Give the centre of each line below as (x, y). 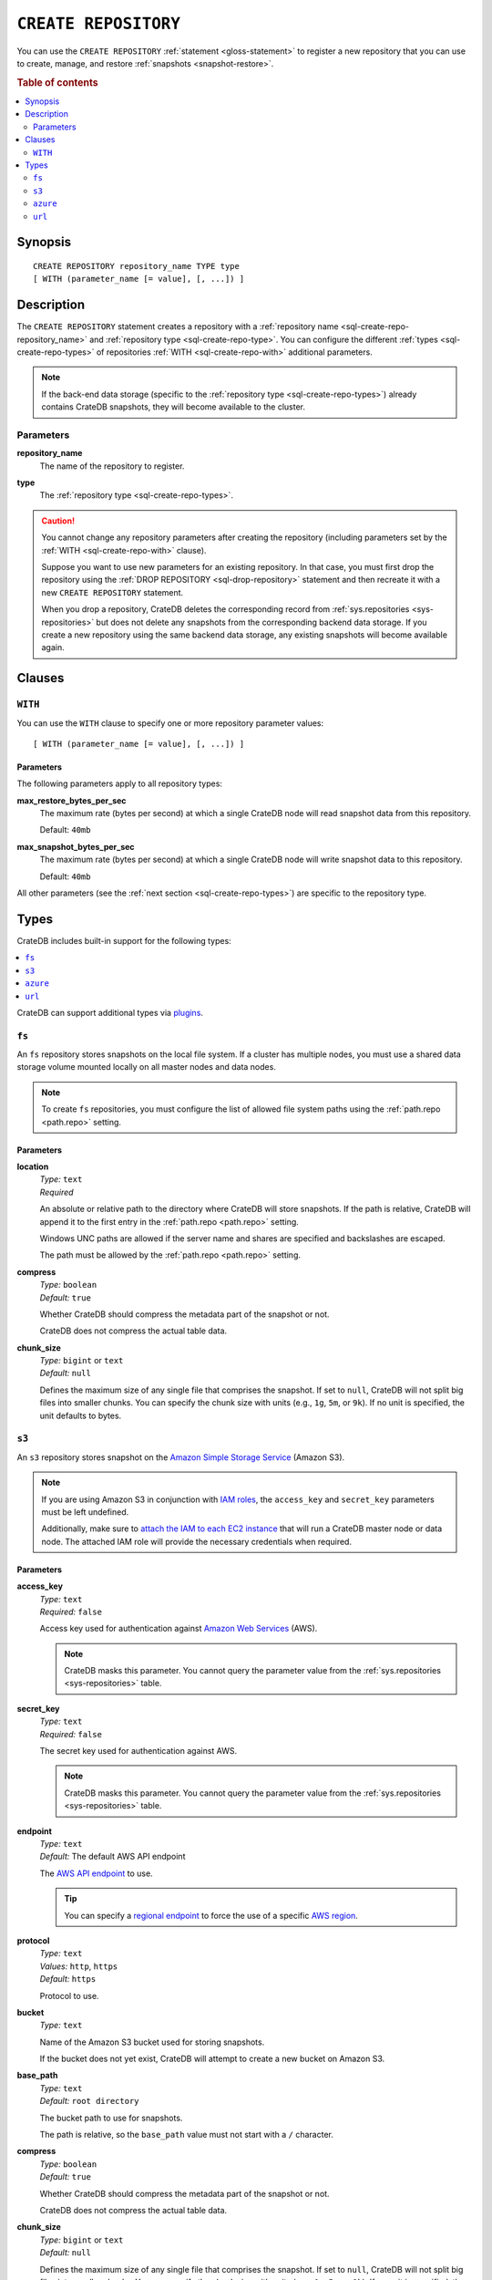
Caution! (58, 521)
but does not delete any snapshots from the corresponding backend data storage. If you (261, 622)
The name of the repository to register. (112, 466)
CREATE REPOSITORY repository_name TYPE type (137, 266)
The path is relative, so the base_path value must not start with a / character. (187, 2135)
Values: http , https (79, 1966)
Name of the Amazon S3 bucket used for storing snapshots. (152, 2042)
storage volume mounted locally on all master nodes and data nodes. (147, 1067)
